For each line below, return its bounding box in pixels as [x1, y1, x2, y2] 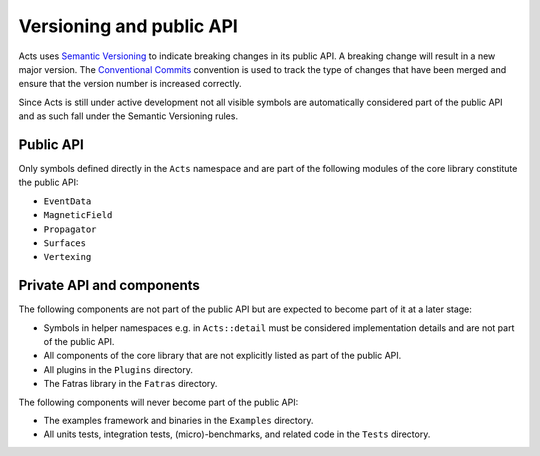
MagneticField [43, 210, 113, 221]
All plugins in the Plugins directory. [43, 363, 194, 375]
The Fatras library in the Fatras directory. [43, 378, 218, 390]
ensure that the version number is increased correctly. [18, 78, 242, 90]
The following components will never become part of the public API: [18, 396, 299, 408]
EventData [43, 195, 92, 207]
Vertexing [43, 251, 92, 263]
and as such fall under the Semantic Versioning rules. [18, 110, 239, 122]
